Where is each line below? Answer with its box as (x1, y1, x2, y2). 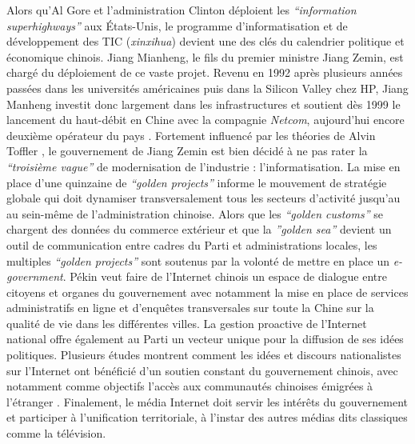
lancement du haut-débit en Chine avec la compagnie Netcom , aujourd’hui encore (6, 111, 405, 128)
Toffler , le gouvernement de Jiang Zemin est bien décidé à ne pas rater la (6, 142, 368, 159)
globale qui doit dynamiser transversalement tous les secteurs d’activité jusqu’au (6, 190, 401, 206)
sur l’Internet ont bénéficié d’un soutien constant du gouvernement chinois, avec (6, 362, 398, 378)
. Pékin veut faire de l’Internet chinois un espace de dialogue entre (62, 268, 387, 285)
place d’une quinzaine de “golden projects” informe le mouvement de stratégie (6, 174, 387, 190)
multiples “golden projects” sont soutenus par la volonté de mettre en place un (6, 252, 389, 269)
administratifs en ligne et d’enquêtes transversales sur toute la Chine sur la (6, 299, 374, 316)
